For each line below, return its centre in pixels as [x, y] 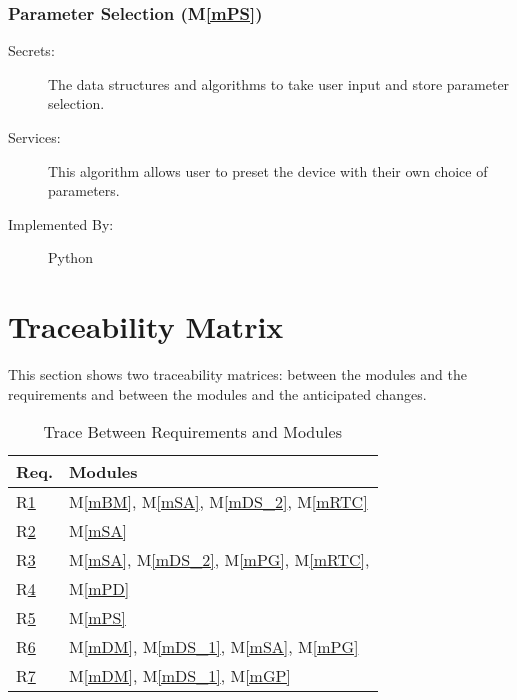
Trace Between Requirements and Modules [192, 432]
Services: [34, 137]
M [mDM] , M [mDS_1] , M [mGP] [180, 676]
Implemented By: [61, 223]
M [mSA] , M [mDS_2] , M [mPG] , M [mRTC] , [219, 560]
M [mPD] [99, 589]
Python [70, 257]
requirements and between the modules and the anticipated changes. [217, 393]
